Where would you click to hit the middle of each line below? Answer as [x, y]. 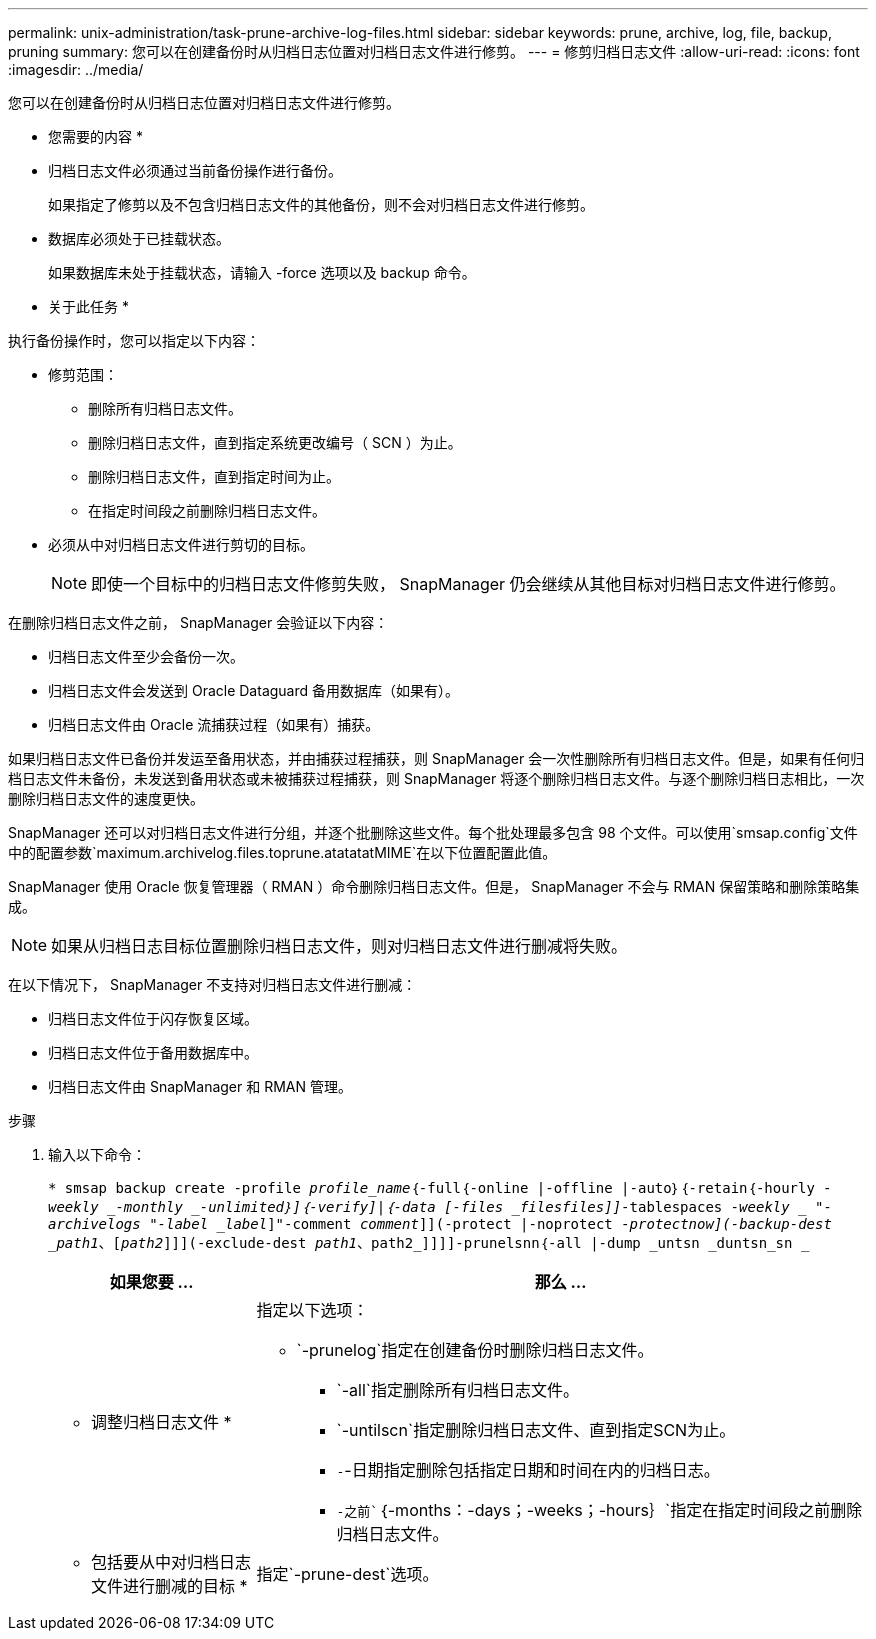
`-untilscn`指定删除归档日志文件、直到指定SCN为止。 [536, 1430]
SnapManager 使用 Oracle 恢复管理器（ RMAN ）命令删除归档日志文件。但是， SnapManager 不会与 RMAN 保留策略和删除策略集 [434, 886]
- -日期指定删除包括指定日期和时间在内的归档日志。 [528, 1470]
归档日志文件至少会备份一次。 [146, 656]
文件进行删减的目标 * [169, 1586]
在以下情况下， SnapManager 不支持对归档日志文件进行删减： [212, 984]
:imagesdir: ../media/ [76, 69]
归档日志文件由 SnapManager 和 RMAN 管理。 [200, 1086]
